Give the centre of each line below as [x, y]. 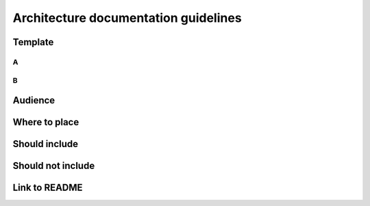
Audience [34, 100]
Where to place [46, 122]
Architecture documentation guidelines [127, 18]
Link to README [48, 188]
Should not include [54, 166]
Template [33, 42]
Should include [46, 144]
